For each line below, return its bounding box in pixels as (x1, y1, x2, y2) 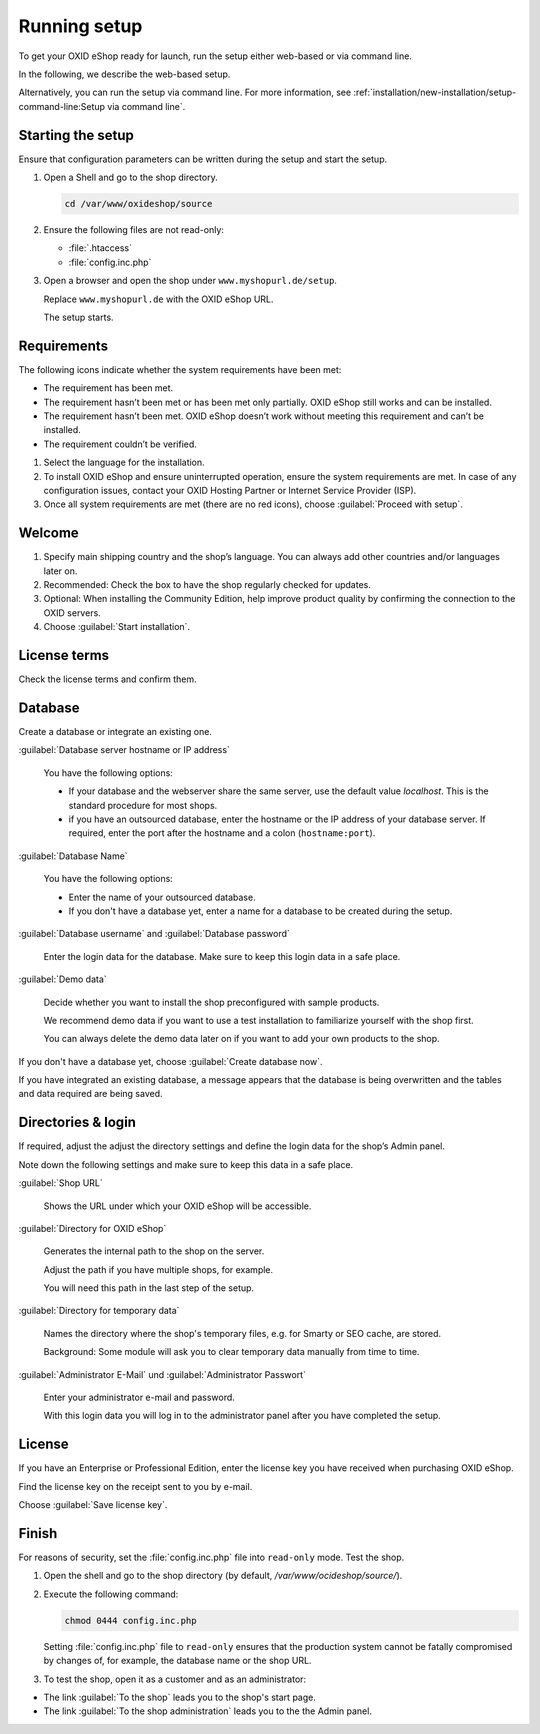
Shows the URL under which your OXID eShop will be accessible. (43, 1200, 312, 1212)
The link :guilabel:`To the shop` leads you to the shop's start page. (43, 1691, 317, 1703)
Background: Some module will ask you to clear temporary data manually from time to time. (43, 1346, 420, 1358)
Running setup (18, 15, 143, 37)
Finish (18, 1525, 58, 1542)
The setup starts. (43, 311, 114, 323)
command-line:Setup (18, 100, 105, 112)
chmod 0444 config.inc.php (64, 1615, 197, 1626)
